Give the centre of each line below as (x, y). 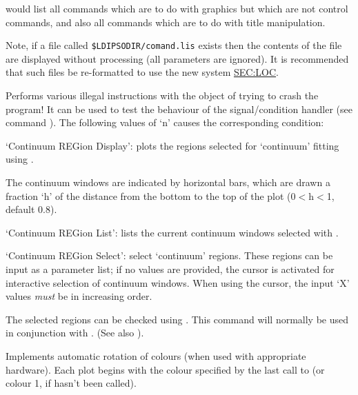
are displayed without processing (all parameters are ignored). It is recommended (177, 58)
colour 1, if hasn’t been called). (71, 383)
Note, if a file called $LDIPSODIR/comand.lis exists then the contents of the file (174, 45)
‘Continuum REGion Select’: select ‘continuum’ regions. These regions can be (169, 255)
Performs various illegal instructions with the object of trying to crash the (162, 95)
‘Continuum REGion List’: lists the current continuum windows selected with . (172, 232)
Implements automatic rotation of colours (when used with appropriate (156, 355)
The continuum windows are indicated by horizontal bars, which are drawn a (168, 182)
